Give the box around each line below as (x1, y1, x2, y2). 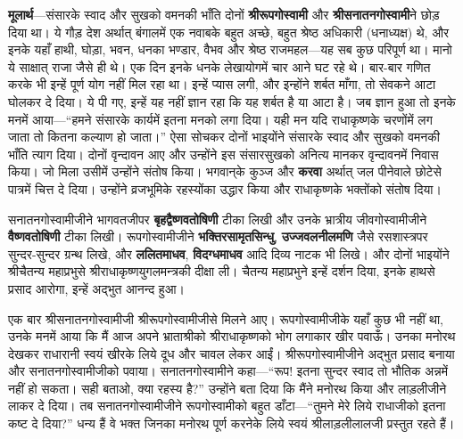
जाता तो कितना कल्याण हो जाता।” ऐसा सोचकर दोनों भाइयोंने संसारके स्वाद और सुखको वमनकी (8, 127, 440, 146)
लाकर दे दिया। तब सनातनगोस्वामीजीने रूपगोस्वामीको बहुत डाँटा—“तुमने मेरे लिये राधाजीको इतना (8, 396, 446, 415)
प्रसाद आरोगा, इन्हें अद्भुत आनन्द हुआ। (8, 279, 185, 297)
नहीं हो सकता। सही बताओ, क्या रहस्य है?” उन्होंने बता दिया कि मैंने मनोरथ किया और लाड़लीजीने (8, 378, 447, 397)
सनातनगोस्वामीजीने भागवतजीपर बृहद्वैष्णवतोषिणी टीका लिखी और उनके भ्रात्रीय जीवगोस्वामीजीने (8, 209, 427, 228)
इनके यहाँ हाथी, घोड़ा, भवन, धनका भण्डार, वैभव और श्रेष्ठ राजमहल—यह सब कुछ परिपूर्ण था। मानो (8, 40, 452, 59)
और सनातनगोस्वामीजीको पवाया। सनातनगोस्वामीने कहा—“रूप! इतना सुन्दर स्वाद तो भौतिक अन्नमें (8, 362, 448, 380)
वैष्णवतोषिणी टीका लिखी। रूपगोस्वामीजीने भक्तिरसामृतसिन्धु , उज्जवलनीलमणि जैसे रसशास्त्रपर (8, 227, 428, 246)
